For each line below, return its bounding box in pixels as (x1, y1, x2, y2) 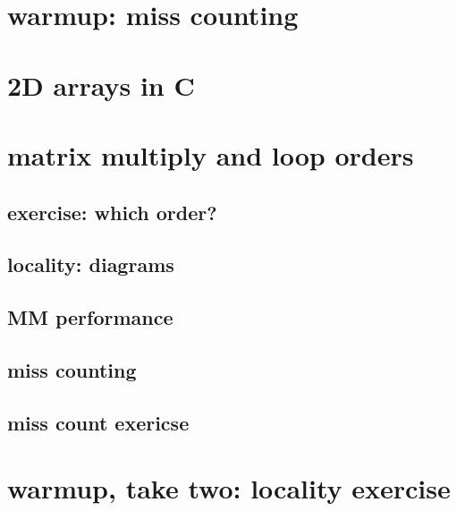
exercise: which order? (7, 198, 217, 226)
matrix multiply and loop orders (7, 136, 414, 173)
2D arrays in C (7, 66, 195, 103)
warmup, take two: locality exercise (7, 470, 451, 507)
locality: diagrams (7, 251, 174, 278)
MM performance (7, 303, 173, 331)
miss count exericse (7, 408, 190, 436)
